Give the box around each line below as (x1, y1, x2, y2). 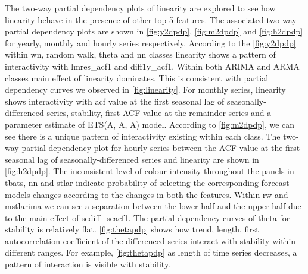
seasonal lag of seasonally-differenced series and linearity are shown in (5, 153, 259, 165)
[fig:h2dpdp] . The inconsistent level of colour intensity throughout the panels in (5, 165, 294, 177)
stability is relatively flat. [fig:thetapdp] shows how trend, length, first (5, 223, 259, 235)
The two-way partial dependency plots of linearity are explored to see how (5, 2, 276, 14)
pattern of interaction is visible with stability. (5, 258, 171, 270)
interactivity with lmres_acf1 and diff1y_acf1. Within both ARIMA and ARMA (5, 59, 300, 72)
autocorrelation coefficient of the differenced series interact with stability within (5, 234, 296, 247)
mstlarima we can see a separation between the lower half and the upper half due (5, 200, 301, 212)
